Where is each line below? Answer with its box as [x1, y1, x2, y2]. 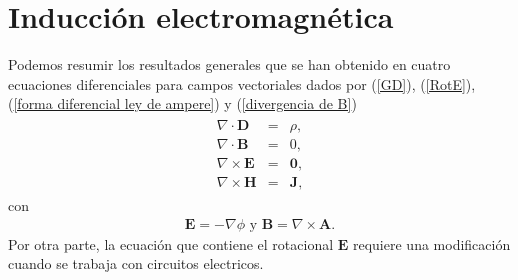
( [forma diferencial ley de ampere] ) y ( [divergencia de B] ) [8, 93, 357, 114]
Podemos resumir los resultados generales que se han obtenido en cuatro [8, 54, 451, 75]
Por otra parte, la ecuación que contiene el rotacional [8, 233, 334, 254]
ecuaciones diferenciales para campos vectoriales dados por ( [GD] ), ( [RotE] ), [8, 73, 476, 94]
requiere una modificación [352, 233, 511, 254]
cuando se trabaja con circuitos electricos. [8, 253, 264, 274]
